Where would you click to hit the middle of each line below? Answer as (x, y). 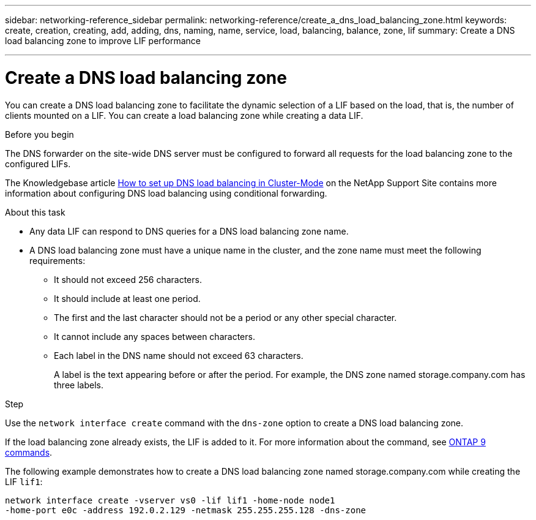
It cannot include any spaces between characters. (154, 336)
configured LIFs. (38, 164)
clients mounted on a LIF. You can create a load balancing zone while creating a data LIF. (184, 115)
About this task (35, 212)
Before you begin (39, 134)
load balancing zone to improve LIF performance (103, 41)
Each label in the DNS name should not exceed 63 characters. (179, 355)
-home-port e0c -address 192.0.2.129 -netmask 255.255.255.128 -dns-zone (186, 510)
